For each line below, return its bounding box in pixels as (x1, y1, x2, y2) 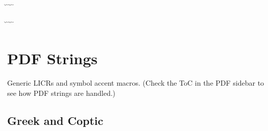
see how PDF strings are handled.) (7, 87, 116, 98)
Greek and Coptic (7, 112, 104, 128)
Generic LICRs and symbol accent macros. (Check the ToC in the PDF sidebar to (7, 77, 264, 88)
